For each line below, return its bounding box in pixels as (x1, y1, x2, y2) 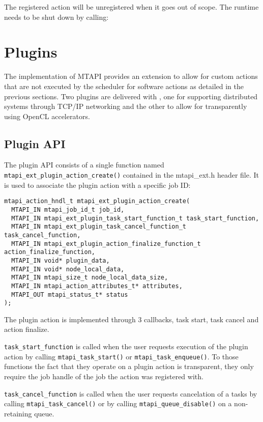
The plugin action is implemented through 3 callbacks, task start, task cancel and (4, 314, 259, 324)
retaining (4, 408, 32, 418)
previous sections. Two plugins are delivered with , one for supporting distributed (4, 91, 258, 101)
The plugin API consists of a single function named (4, 159, 164, 170)
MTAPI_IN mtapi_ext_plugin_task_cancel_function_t (11, 223, 186, 231)
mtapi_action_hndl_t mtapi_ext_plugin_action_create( (4, 198, 190, 205)
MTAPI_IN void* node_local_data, (11, 265, 125, 273)
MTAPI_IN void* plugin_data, (11, 257, 110, 264)
